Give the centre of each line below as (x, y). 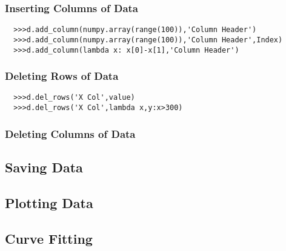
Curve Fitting (49, 238)
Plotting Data (49, 202)
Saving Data (44, 167)
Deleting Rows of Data (62, 76)
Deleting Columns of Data (70, 133)
